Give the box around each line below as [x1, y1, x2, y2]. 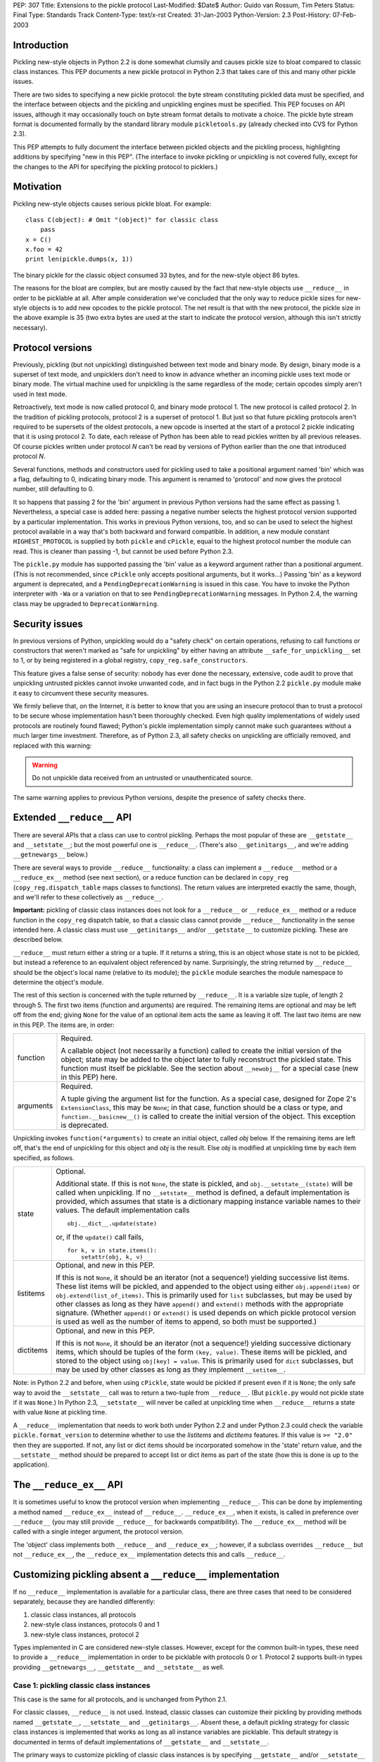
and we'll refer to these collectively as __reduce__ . [13, 892, 164, 901]
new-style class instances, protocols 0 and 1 [30, 1620, 160, 1629]
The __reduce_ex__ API [13, 1479, 123, 1491]
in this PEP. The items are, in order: [13, 1021, 115, 1029]
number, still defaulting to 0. [13, 485, 94, 493]
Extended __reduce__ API [13, 811, 132, 824]
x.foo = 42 [25, 245, 63, 254]
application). [13, 1460, 49, 1469]
